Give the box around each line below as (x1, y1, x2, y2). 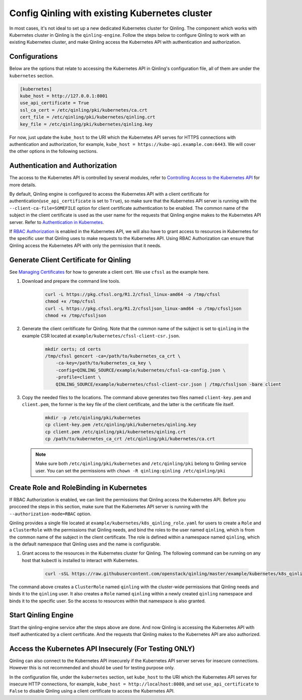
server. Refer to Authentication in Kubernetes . (9, 219, 104, 225)
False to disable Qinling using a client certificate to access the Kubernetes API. (9, 688, 175, 694)
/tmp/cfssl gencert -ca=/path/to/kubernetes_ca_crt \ (45, 353, 181, 359)
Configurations (9, 52, 58, 61)
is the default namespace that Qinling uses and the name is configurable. (9, 541, 161, 547)
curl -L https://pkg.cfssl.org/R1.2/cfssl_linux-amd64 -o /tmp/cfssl (45, 292, 220, 297)
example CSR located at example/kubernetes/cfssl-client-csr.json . (22, 333, 181, 339)
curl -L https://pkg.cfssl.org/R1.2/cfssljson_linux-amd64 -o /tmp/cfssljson (45, 305, 242, 312)
